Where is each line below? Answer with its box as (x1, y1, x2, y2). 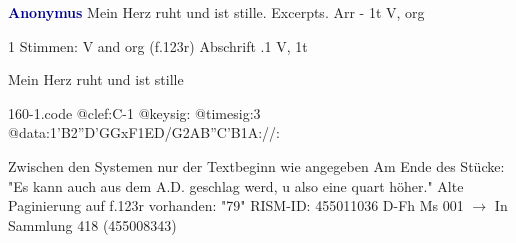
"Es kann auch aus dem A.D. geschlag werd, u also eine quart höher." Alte (8, 175, 464, 196)
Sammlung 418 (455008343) (8, 214, 177, 235)
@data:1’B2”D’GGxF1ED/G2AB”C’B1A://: (8, 122, 280, 143)
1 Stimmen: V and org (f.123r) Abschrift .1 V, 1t (8, 35, 308, 56)
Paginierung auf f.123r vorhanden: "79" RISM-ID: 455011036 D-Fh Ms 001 (8, 195, 464, 216)
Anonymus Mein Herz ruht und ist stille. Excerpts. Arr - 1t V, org (8, 2, 425, 22)
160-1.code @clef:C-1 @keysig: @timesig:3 (8, 102, 261, 123)
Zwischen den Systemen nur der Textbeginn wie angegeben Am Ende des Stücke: (8, 155, 505, 176)
